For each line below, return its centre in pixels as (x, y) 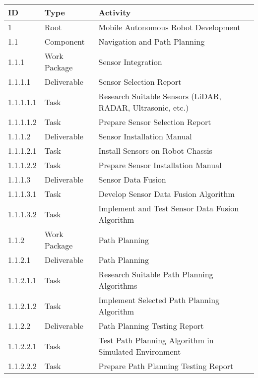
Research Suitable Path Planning (156, 274)
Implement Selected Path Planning (159, 300)
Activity (115, 12)
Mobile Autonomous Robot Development (169, 27)
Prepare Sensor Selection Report (155, 122)
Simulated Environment (140, 351)
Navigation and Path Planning (152, 41)
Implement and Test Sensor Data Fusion (169, 208)
